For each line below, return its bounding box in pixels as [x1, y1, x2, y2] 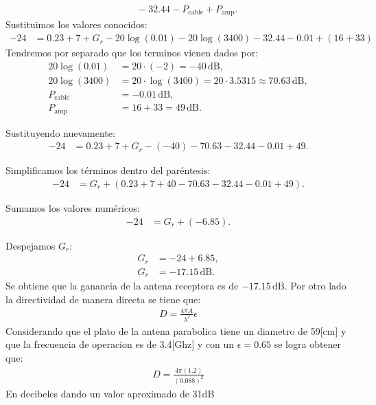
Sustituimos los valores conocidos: [5, 17, 148, 32]
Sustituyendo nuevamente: [5, 125, 115, 140]
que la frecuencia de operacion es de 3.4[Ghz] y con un [5, 337, 235, 351]
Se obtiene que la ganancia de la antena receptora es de [5, 278, 239, 293]
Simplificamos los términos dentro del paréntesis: [5, 163, 211, 177]
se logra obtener [274, 337, 342, 351]
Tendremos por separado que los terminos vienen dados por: [5, 45, 259, 60]
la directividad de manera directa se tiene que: [5, 292, 201, 306]
